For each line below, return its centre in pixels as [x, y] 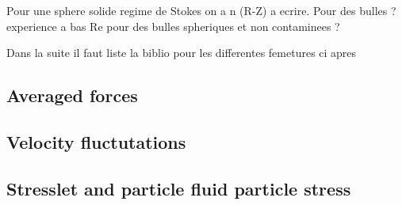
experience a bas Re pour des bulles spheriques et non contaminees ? [173, 26]
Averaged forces [72, 95]
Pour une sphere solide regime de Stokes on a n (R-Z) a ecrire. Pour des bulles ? [201, 10]
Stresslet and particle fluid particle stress [179, 188]
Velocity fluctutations [96, 141]
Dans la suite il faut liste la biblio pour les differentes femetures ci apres [182, 53]
